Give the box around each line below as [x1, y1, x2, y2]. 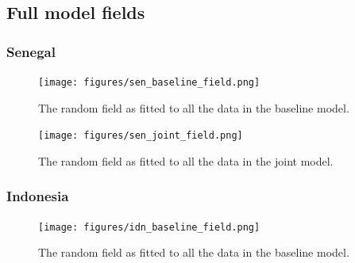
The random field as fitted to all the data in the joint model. [38, 152, 334, 169]
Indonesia [6, 186, 69, 206]
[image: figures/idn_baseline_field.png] [38, 221, 260, 233]
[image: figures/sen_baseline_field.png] [38, 77, 260, 88]
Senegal [6, 41, 56, 61]
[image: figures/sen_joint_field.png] [38, 130, 243, 142]
